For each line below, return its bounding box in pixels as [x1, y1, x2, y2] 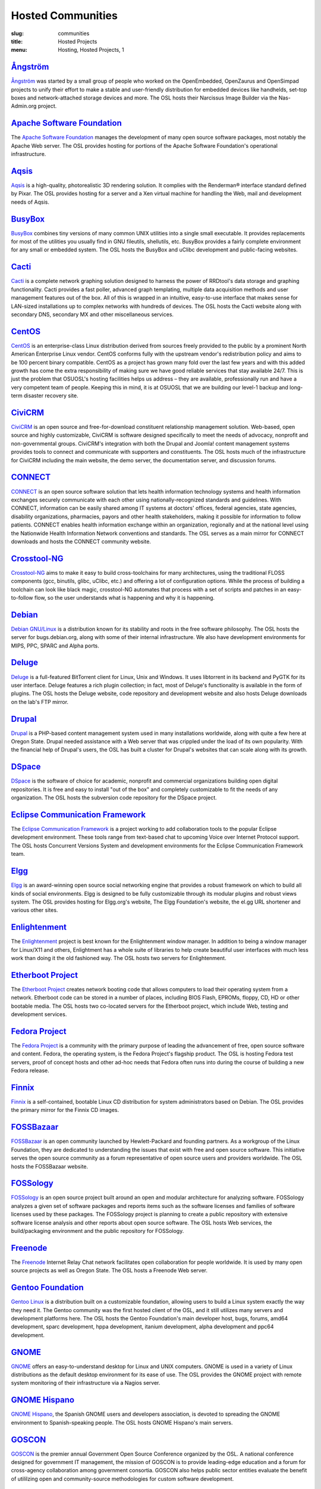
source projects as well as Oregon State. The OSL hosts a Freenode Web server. [11, 1267, 208, 1274]
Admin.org [11, 102, 37, 110]
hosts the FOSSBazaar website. [11, 1163, 89, 1170]
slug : [11, 30, 24, 37]
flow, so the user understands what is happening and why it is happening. [34, 594, 215, 601]
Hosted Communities [11, 9, 118, 22]
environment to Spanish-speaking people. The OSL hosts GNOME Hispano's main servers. [11, 1419, 233, 1426]
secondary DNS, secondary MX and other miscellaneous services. [11, 310, 174, 318]
